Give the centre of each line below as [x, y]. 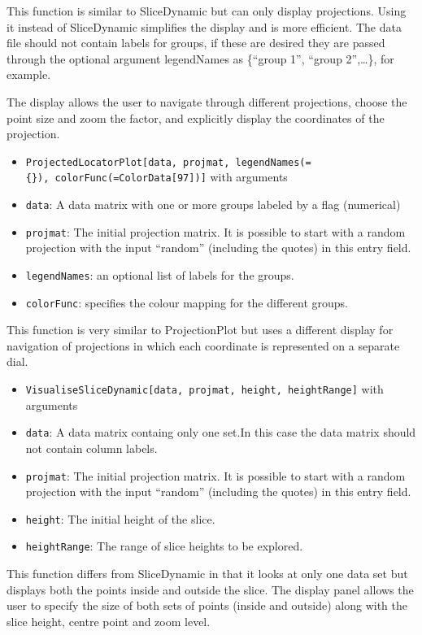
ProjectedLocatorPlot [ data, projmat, [128, 162]
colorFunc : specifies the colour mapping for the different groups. [187, 302]
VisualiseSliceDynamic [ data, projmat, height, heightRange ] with [204, 389]
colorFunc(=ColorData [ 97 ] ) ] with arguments [171, 177]
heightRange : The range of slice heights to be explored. [164, 546]
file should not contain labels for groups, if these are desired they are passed [196, 43]
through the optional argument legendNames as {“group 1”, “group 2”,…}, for [200, 58]
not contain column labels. [91, 448]
